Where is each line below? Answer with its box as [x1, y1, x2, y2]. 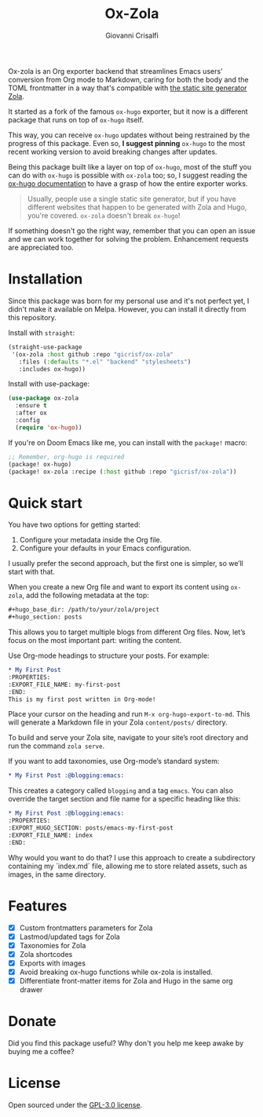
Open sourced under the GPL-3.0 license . [8, 1100, 143, 1109]
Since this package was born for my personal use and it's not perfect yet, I [8, 296, 250, 305]
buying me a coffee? [8, 1047, 75, 1056]
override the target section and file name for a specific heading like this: [8, 794, 241, 804]
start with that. [8, 567, 55, 577]
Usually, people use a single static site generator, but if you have [27, 194, 237, 203]
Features [8, 896, 68, 914]
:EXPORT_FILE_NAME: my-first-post [8, 681, 122, 688]
